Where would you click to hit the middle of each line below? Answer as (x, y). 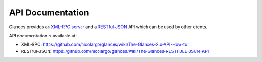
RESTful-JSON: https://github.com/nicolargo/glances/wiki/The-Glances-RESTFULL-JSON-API (115, 51)
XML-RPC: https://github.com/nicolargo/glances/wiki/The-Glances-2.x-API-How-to (104, 44)
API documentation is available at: (43, 36)
